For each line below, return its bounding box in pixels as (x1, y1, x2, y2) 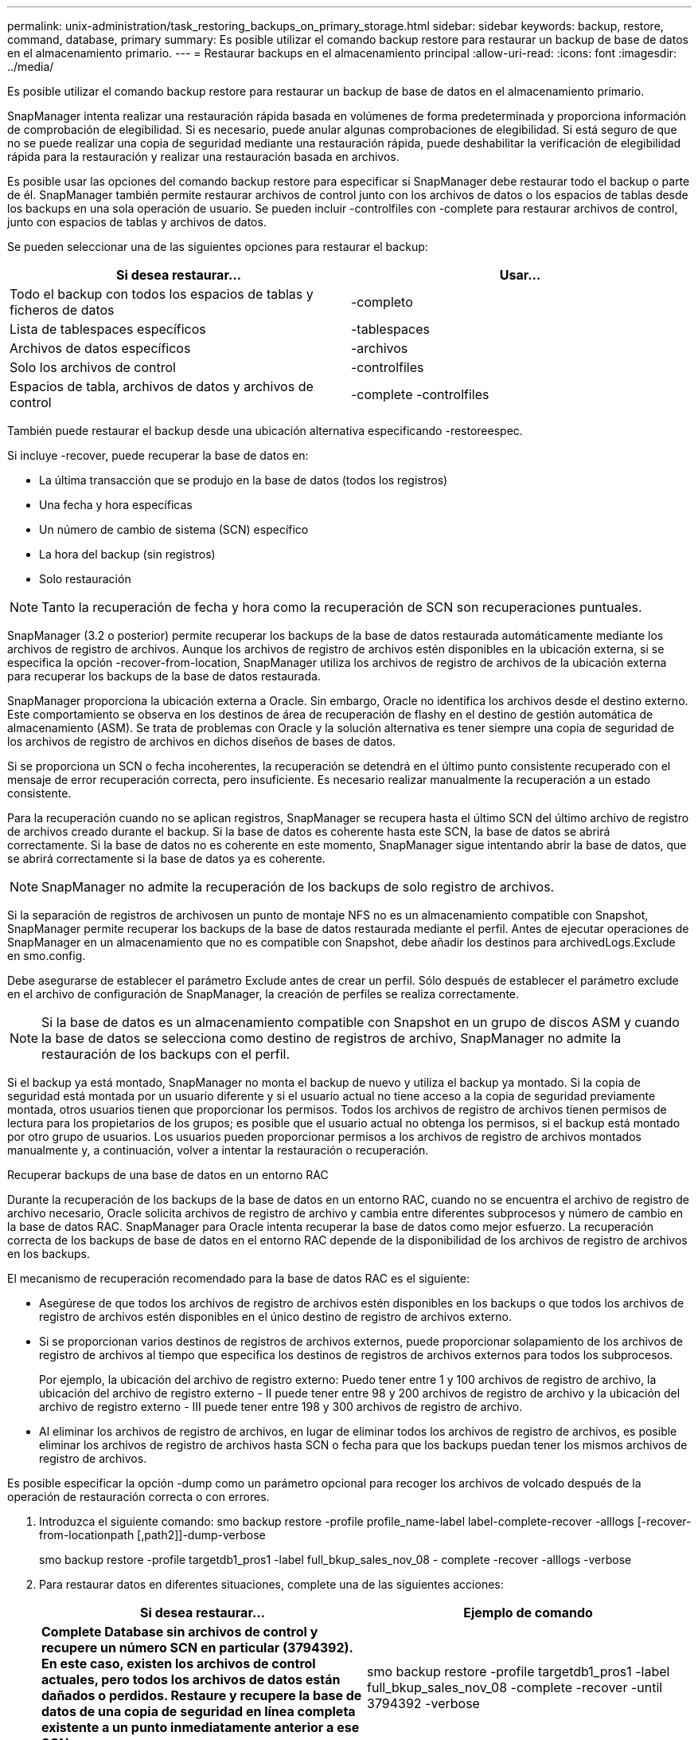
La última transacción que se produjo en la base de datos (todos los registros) (39, 473, 448, 487)
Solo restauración (39, 572, 131, 586)
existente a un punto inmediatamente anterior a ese (41, 1719, 360, 1735)
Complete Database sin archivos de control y (41, 1624, 318, 1640)
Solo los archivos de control (10, 359, 176, 375)
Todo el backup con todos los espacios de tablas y (10, 286, 314, 302)
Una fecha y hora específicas (39, 498, 193, 511)
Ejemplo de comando (463, 1605, 593, 1620)
